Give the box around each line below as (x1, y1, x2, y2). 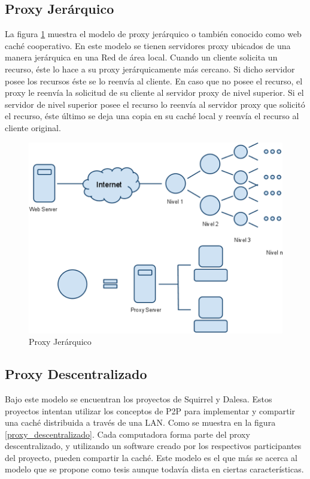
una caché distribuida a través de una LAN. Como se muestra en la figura (5, 416, 276, 429)
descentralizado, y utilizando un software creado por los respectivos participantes (5, 439, 302, 452)
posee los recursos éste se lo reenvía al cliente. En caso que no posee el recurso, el (5, 74, 303, 87)
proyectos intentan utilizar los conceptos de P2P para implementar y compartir (5, 404, 296, 417)
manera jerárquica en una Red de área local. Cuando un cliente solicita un (5, 51, 278, 63)
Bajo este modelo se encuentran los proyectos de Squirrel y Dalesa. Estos (5, 392, 272, 405)
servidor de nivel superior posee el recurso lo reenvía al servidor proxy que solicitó (5, 98, 305, 110)
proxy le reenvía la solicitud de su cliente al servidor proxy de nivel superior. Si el (5, 86, 304, 99)
